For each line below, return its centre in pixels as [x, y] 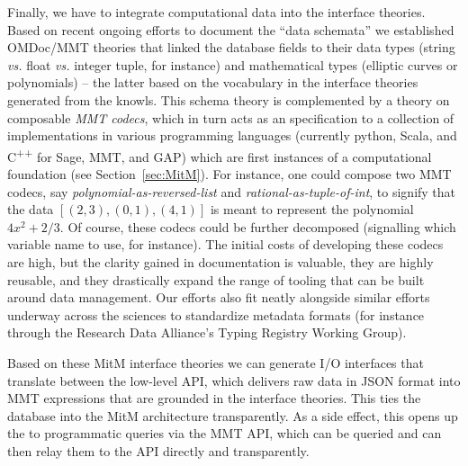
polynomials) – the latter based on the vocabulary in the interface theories [213, 82]
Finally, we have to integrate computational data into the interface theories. [216, 12]
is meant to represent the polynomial [312, 209]
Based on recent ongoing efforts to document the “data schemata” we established [231, 29]
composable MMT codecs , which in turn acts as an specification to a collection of [231, 117]
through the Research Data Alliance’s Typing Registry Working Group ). [207, 332]
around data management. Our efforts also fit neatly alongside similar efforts [219, 297]
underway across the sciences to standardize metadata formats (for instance [216, 314]
